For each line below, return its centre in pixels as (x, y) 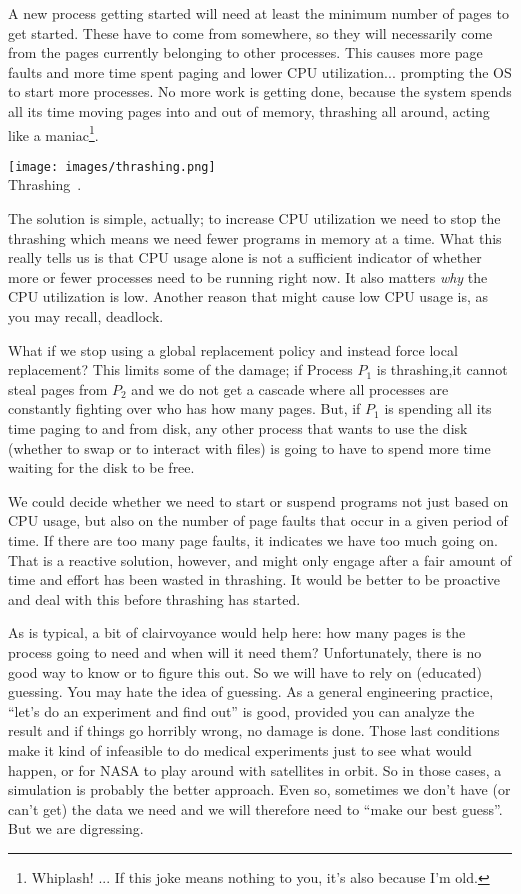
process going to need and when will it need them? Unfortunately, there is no (245, 651)
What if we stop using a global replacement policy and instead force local (233, 349)
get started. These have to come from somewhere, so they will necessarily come (250, 32)
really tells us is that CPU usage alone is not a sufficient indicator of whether (245, 257)
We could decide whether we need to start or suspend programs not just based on (258, 500)
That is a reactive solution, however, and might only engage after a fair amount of (260, 559)
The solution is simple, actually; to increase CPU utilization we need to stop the (254, 218)
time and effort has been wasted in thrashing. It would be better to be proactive (254, 579)
